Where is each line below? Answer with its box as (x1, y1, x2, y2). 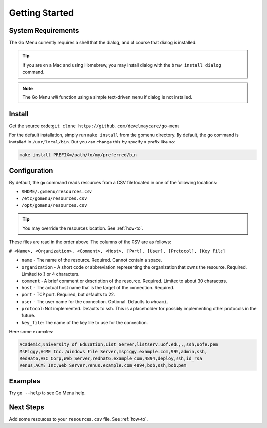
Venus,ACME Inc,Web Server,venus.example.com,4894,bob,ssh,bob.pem (19, 363, 187, 368)
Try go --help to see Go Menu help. (9, 390, 86, 396)
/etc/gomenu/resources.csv (21, 195, 87, 201)
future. (21, 312, 36, 319)
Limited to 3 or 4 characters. (21, 271, 80, 277)
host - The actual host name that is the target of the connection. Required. (21, 285, 175, 290)
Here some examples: (9, 329, 54, 334)
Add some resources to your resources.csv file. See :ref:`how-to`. (9, 416, 148, 422)
